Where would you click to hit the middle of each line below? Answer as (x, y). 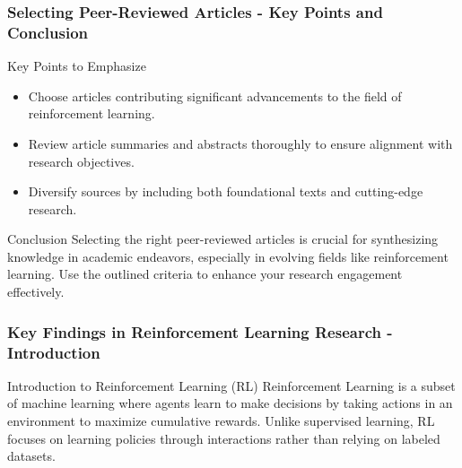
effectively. (36, 292)
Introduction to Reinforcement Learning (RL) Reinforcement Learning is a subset (231, 385)
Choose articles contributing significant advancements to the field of (215, 95)
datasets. (31, 456)
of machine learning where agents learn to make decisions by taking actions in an (230, 403)
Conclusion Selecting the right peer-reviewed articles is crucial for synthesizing (223, 239)
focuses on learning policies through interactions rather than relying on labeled (224, 438)
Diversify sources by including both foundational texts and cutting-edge (226, 191)
